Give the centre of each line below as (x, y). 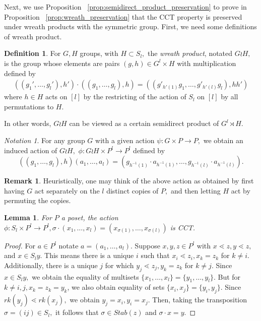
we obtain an (223, 140)
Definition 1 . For (32, 53)
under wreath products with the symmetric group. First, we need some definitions (130, 26)
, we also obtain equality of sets (116, 287)
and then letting (195, 190)
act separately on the (67, 190)
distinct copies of (133, 190)
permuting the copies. (38, 200)
